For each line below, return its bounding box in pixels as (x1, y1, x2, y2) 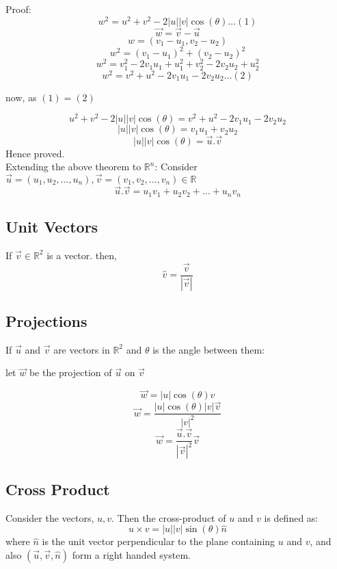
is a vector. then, (46, 248, 117, 262)
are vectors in (53, 342, 110, 356)
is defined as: (264, 510, 319, 525)
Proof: (5, 2, 31, 16)
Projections (5, 310, 87, 331)
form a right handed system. (72, 548, 191, 562)
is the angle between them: (152, 342, 265, 356)
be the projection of (29, 365, 112, 380)
